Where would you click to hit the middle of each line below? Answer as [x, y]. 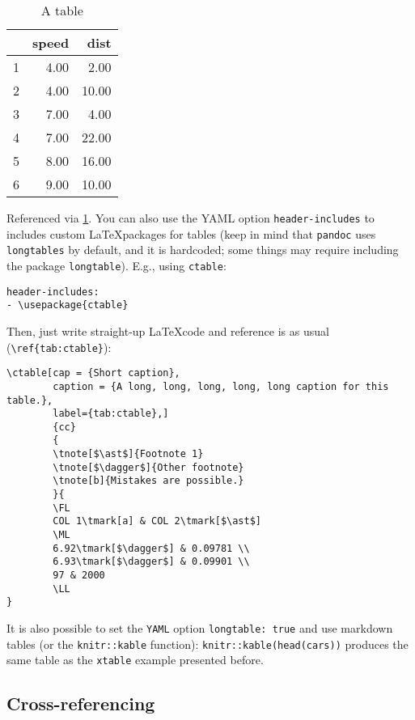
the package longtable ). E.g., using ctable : [116, 265]
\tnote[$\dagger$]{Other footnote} [148, 467]
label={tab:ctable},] [111, 414]
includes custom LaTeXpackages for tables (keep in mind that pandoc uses [191, 233]
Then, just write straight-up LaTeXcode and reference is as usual [168, 330]
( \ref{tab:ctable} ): [59, 347]
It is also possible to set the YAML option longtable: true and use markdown [200, 628]
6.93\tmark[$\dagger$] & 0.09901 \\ [151, 562]
